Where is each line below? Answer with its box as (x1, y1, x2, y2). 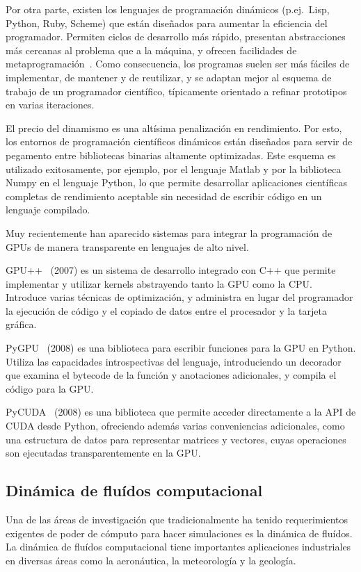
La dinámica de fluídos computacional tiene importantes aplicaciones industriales (6, 539, 351, 554)
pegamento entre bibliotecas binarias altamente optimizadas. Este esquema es (6, 147, 336, 162)
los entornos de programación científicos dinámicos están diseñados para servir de (6, 134, 353, 149)
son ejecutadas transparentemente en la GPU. (6, 446, 201, 460)
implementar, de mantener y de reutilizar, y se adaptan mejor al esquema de (6, 70, 332, 84)
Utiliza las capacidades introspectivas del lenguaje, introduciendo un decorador (6, 354, 342, 368)
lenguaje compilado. (6, 202, 90, 217)
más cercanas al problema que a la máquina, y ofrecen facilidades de (6, 42, 297, 57)
